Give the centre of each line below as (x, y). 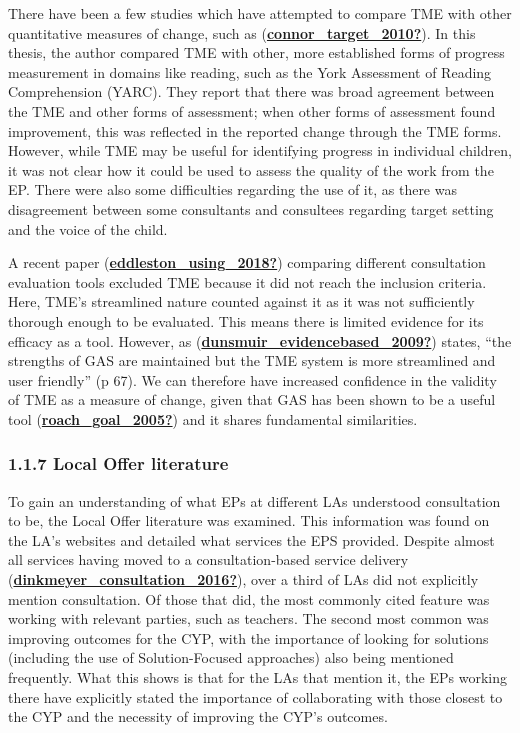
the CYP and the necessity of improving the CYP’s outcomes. (198, 716)
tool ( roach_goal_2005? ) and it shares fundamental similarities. (213, 418)
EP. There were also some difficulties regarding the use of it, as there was (232, 189)
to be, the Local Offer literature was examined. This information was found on (249, 520)
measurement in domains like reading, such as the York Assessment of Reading (250, 71)
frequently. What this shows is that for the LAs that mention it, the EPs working (257, 677)
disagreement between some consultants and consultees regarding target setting (251, 208)
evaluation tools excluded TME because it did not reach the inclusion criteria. (247, 281)
